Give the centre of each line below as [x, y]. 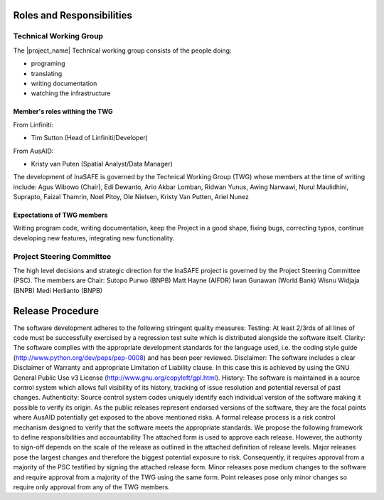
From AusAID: [33, 151]
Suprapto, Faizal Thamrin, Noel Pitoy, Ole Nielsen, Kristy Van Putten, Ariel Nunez [131, 197]
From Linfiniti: [33, 124]
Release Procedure [56, 310]
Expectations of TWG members [60, 215]
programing [48, 63]
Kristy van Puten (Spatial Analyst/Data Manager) [102, 164]
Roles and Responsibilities [73, 15]
